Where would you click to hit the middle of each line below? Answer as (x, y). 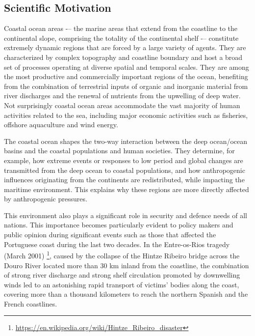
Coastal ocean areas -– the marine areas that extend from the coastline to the (121, 28)
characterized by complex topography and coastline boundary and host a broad (123, 57)
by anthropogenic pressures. (46, 199)
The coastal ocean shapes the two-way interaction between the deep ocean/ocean (126, 141)
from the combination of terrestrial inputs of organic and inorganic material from (126, 86)
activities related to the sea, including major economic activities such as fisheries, (126, 115)
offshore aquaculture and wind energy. (61, 125)
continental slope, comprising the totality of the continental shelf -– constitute (121, 38)
